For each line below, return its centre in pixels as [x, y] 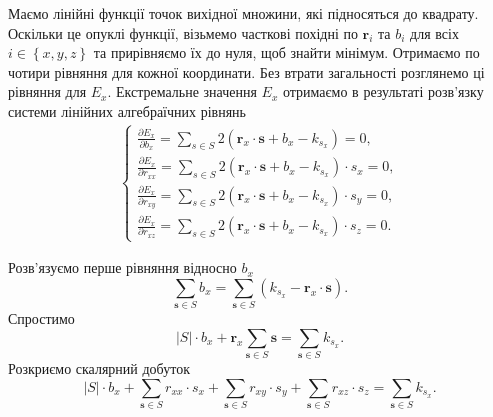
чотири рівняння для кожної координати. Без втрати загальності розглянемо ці [246, 71]
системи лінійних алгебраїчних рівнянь [127, 110]
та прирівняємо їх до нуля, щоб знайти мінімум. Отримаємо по [286, 52]
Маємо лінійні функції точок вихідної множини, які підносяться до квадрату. [243, 13]
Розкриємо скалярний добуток [99, 368]
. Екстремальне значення [182, 91]
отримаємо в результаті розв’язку [383, 91]
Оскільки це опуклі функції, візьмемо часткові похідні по [183, 32]
